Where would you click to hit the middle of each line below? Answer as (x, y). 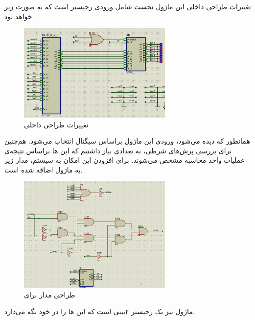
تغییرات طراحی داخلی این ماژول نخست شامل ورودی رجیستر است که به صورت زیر (128, 6)
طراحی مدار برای (50, 295)
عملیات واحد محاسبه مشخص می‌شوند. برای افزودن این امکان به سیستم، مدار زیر (125, 160)
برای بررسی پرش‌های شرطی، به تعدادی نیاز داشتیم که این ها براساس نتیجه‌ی (118, 150)
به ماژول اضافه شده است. (44, 169)
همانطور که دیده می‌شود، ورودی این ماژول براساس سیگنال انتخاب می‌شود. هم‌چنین (127, 141)
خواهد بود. (19, 16)
